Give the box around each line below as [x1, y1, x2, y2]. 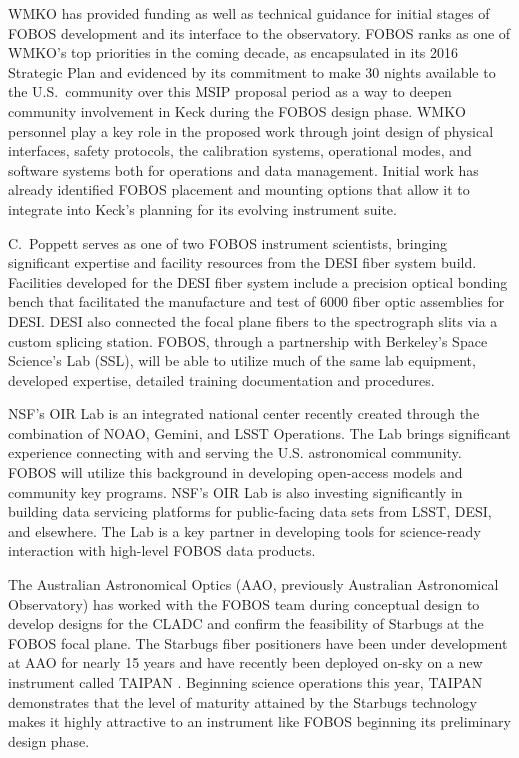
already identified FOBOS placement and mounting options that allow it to [8, 179, 470, 200]
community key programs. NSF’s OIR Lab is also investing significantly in [8, 481, 463, 502]
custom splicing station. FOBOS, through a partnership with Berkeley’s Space [8, 330, 488, 351]
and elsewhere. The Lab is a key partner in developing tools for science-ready [8, 520, 481, 541]
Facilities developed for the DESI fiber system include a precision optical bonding [8, 271, 508, 292]
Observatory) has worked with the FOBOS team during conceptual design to [8, 593, 480, 614]
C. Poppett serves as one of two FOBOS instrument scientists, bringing [8, 232, 448, 253]
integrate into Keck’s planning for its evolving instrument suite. [8, 198, 397, 219]
